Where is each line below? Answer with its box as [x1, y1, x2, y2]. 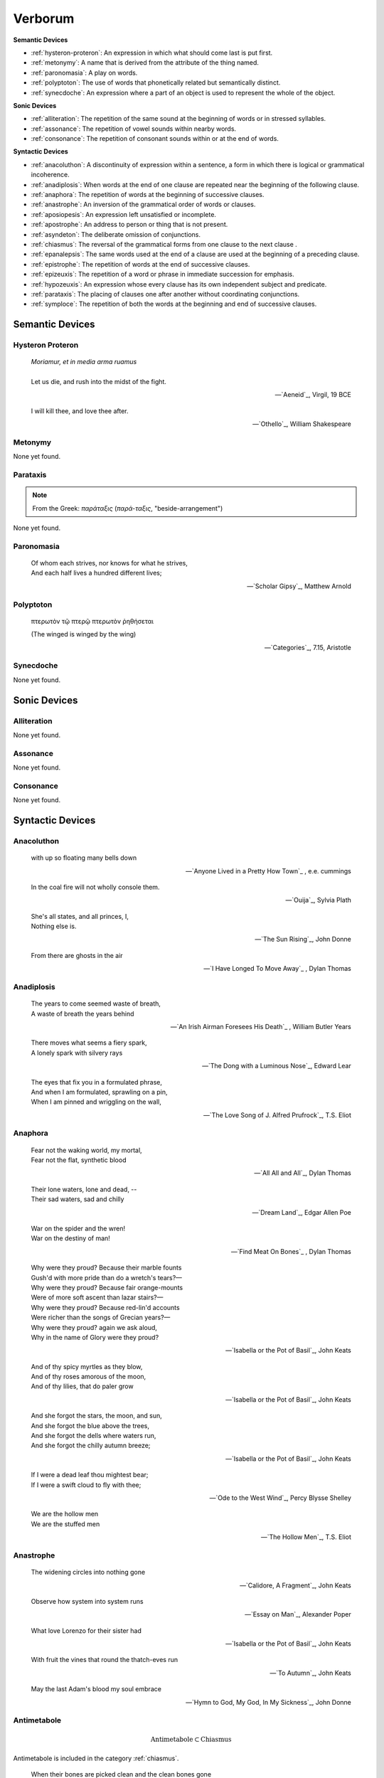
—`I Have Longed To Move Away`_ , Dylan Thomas [203, 964, 351, 973]
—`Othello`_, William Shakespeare [252, 420, 351, 428]
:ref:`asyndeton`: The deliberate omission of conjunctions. [31, 230, 201, 238]
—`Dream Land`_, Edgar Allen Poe [252, 1208, 351, 1216]
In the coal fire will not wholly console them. [31, 883, 160, 891]
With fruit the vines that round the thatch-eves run [31, 1656, 178, 1664]
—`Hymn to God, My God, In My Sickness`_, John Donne [185, 1698, 351, 1706]
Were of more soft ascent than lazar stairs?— [31, 1293, 164, 1301]
